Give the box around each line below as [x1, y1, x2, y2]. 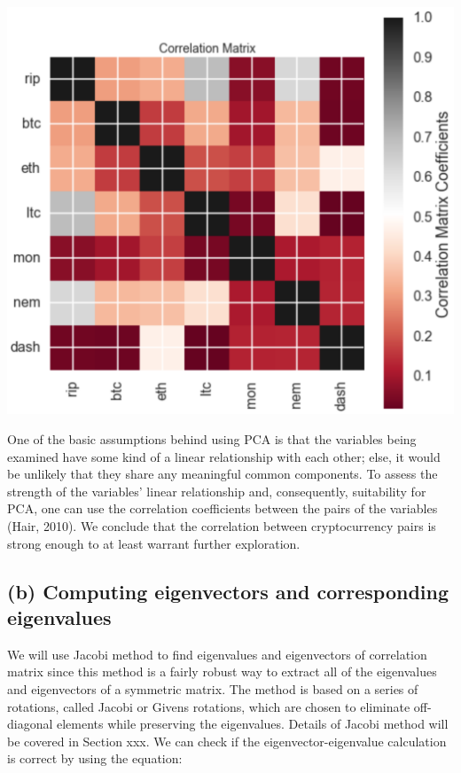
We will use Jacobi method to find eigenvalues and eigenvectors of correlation [7, 644, 427, 663]
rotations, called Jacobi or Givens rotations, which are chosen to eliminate [7, 697, 410, 715]
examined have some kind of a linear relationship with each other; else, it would [7, 447, 441, 465]
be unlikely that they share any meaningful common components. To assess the [7, 465, 438, 483]
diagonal [7, 714, 53, 733]
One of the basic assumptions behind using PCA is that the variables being [7, 430, 417, 449]
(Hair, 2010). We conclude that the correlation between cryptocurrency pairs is [7, 517, 436, 535]
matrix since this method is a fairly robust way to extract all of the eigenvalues [7, 662, 437, 681]
